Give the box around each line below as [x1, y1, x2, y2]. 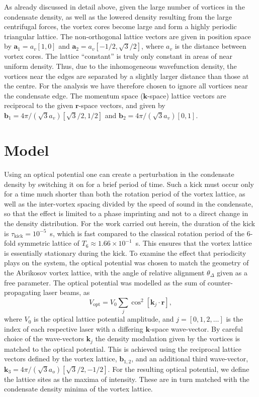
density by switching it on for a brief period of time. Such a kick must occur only [4, 178, 254, 189]
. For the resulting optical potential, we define [108, 363, 249, 374]
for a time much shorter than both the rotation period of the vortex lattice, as [4, 188, 245, 199]
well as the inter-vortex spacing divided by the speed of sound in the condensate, [4, 198, 253, 209]
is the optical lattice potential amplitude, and [34, 314, 174, 324]
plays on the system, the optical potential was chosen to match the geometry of [4, 257, 249, 268]
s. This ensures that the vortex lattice [135, 238, 252, 248]
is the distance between [175, 41, 246, 51]
